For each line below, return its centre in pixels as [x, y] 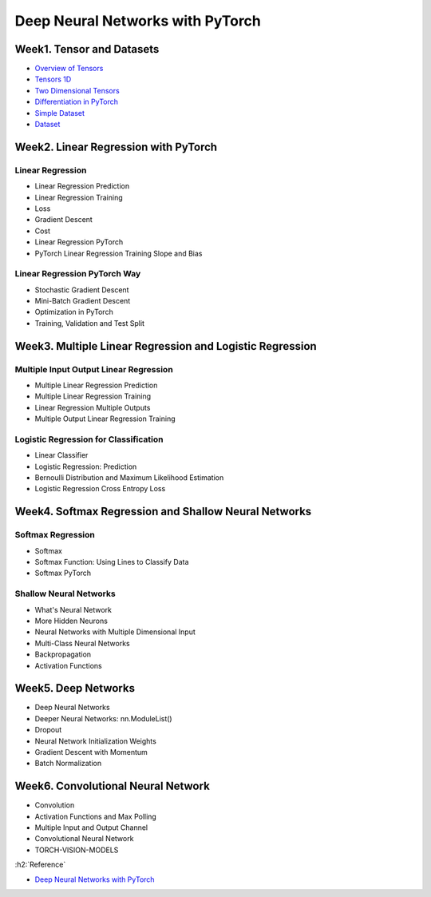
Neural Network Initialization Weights [96, 741]
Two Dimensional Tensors [77, 90]
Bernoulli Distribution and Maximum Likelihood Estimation [129, 478]
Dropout [48, 730]
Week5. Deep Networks [75, 688]
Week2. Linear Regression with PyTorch [116, 147]
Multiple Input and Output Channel [91, 828]
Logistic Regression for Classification [89, 439]
